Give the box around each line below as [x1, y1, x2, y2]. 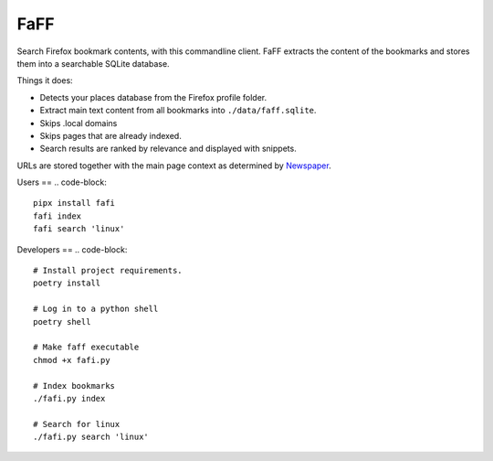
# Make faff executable [33, 342, 140, 352]
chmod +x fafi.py [33, 355, 110, 365]
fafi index [33, 210, 82, 221]
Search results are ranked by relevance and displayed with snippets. [39, 143, 297, 155]
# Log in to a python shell [33, 304, 159, 315]
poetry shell [33, 316, 91, 327]
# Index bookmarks [33, 381, 116, 391]
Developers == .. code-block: [16, 243, 128, 255]
